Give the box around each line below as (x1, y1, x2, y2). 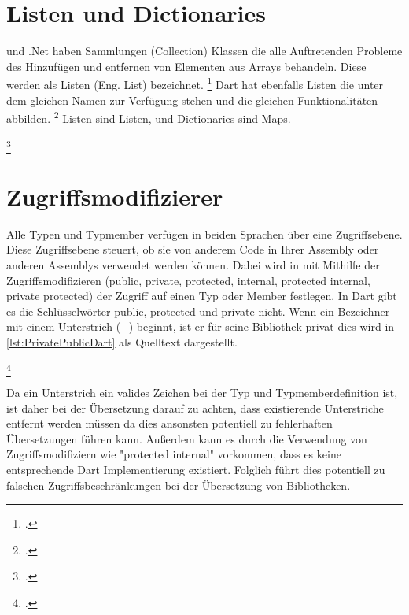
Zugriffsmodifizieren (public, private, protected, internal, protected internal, (6, 272, 370, 288)
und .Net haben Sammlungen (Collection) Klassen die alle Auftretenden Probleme (6, 43, 403, 59)
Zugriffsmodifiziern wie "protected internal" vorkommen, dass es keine (6, 446, 341, 462)
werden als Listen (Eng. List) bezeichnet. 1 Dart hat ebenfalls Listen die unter (6, 74, 384, 92)
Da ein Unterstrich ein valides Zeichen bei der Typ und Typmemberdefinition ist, (6, 383, 398, 400)
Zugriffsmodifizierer (6, 180, 223, 212)
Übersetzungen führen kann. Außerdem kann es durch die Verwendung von (6, 430, 367, 446)
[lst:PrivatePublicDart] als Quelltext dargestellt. (6, 334, 238, 350)
